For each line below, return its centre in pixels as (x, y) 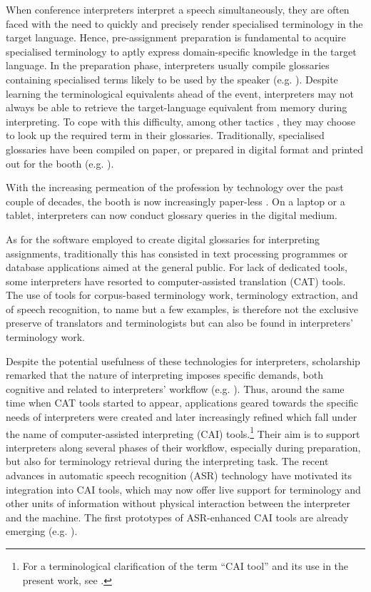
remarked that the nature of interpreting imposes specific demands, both (165, 375)
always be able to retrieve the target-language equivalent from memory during (177, 107)
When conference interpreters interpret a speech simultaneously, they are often (178, 9)
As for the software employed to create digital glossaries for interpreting (163, 239)
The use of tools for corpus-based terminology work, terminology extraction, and (182, 295)
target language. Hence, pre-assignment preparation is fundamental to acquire (176, 37)
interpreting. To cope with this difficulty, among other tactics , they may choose (181, 121)
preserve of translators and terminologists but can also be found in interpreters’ (179, 323)
